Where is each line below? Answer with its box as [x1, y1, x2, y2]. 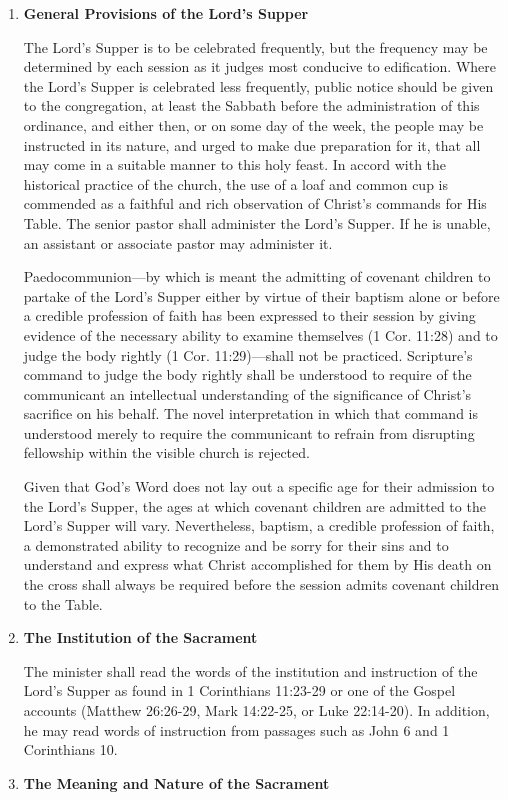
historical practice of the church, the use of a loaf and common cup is [23, 173, 449, 194]
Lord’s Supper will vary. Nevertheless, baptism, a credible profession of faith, [23, 515, 495, 536]
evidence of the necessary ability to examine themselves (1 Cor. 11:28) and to [23, 324, 498, 345]
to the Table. [23, 593, 103, 614]
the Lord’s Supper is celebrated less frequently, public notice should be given [23, 75, 494, 96]
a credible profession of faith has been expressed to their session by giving [23, 305, 476, 326]
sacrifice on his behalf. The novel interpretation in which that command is [23, 403, 478, 424]
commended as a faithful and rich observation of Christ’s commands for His [23, 193, 487, 214]
